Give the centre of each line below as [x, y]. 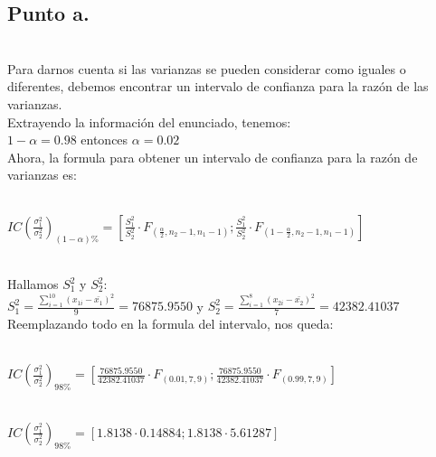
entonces [104, 140]
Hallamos [33, 284]
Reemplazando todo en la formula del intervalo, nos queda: [171, 324]
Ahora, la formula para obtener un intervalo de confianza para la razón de [213, 157]
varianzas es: [42, 175]
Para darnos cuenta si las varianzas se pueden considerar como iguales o [207, 68]
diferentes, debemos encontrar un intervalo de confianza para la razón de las [218, 86]
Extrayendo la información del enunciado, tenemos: [149, 121]
